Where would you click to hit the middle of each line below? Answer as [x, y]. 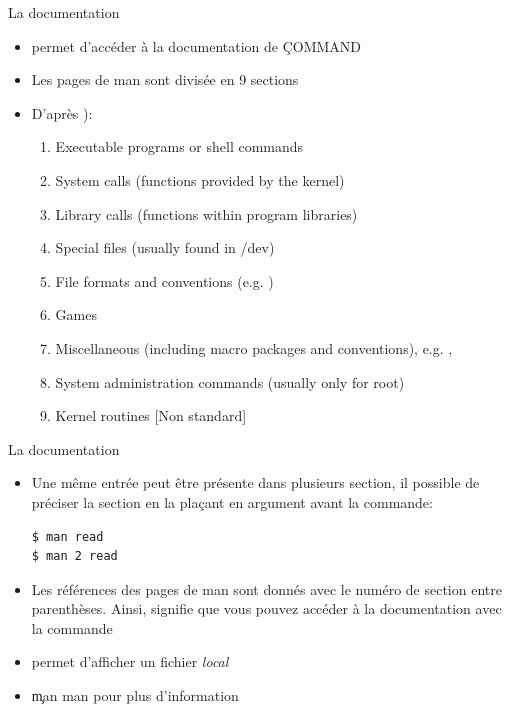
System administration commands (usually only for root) [230, 381]
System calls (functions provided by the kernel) [200, 179]
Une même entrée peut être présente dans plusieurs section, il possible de [255, 482]
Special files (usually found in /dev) [165, 247]
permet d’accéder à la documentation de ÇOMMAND [196, 45]
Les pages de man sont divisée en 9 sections [165, 79]
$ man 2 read [74, 556]
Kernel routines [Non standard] [151, 415]
